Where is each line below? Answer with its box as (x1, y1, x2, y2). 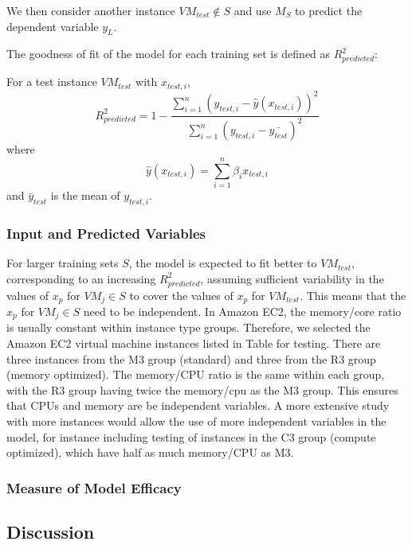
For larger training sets (6, 255, 119, 271)
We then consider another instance (6, 2, 175, 18)
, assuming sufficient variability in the (200, 270, 384, 286)
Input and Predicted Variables (6, 223, 206, 243)
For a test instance (6, 73, 97, 90)
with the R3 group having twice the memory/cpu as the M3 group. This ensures (6, 381, 398, 398)
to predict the (295, 2, 363, 18)
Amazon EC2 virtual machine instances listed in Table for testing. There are (6, 335, 381, 352)
